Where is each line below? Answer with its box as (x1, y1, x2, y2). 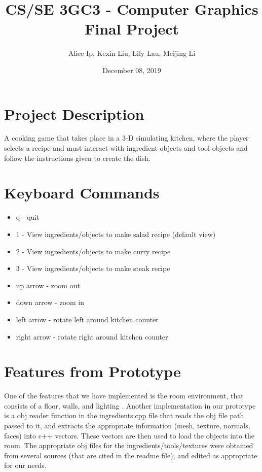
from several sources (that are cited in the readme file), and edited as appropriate (4, 450, 257, 460)
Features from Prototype (4, 361, 181, 382)
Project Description (4, 103, 144, 124)
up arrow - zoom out (16, 280, 80, 290)
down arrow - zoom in (16, 297, 85, 308)
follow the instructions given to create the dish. (4, 152, 151, 163)
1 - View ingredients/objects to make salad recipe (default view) (16, 228, 216, 239)
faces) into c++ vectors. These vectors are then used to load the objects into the (4, 430, 255, 441)
